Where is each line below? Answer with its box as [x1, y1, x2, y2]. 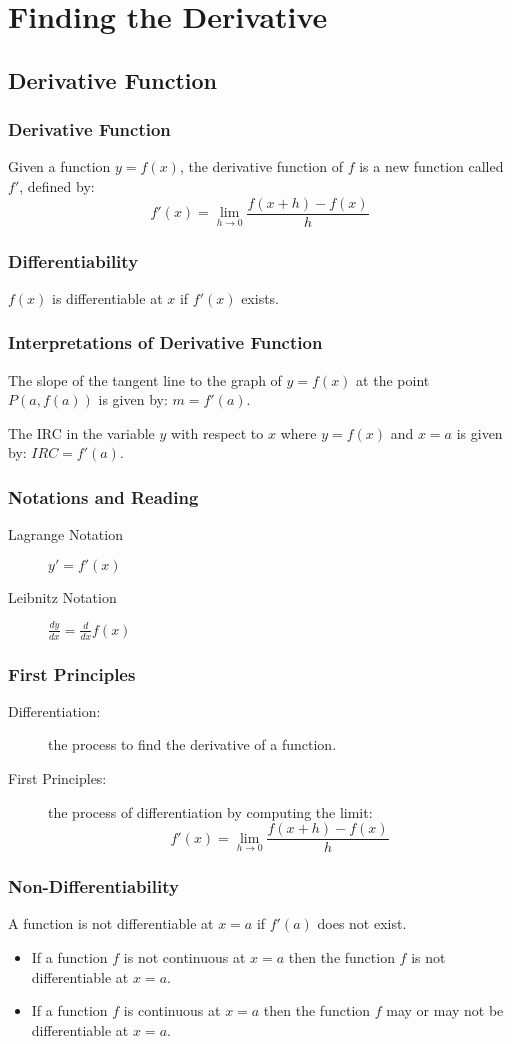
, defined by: [19, 175, 95, 196]
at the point [356, 369, 430, 390]
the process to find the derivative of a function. [48, 734, 337, 755]
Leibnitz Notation [8, 586, 117, 607]
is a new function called [359, 156, 504, 177]
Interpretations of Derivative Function [8, 330, 323, 355]
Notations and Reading [8, 484, 199, 509]
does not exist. [317, 913, 407, 934]
